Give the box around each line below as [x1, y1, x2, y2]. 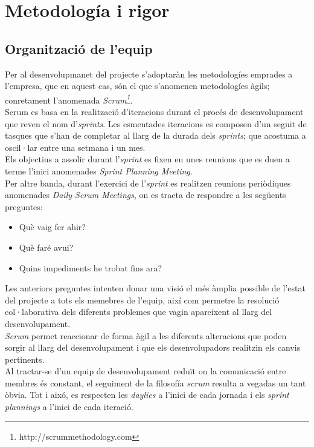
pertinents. [5, 353, 45, 365]
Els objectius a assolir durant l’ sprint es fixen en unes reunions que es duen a [5, 153, 290, 165]
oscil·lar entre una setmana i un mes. [5, 141, 146, 153]
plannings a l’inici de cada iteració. [5, 400, 133, 413]
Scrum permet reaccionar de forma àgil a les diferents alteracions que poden [5, 329, 287, 342]
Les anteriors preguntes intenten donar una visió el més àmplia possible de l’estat [5, 282, 306, 294]
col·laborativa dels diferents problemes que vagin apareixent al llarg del [5, 305, 272, 318]
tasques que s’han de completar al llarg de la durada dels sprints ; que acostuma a [5, 129, 306, 142]
